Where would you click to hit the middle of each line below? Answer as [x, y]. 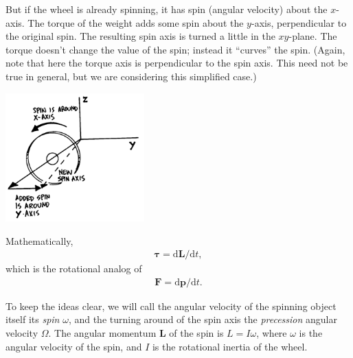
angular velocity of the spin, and [74, 346]
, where [272, 333]
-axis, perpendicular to [299, 22]
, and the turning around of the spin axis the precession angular [203, 319]
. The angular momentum [102, 333]
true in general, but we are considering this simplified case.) [131, 76]
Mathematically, [39, 240]
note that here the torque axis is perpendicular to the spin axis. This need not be [177, 63]
